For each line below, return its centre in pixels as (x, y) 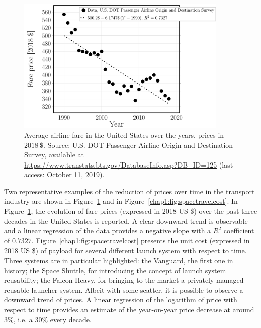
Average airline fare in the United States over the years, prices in (124, 135)
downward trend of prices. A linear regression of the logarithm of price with (121, 300)
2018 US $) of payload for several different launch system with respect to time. (125, 250)
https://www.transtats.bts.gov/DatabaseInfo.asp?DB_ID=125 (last (129, 164)
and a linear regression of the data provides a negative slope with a (108, 231)
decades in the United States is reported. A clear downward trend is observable (126, 221)
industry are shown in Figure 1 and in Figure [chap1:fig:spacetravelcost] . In (121, 201)
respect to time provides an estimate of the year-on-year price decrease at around (129, 309)
